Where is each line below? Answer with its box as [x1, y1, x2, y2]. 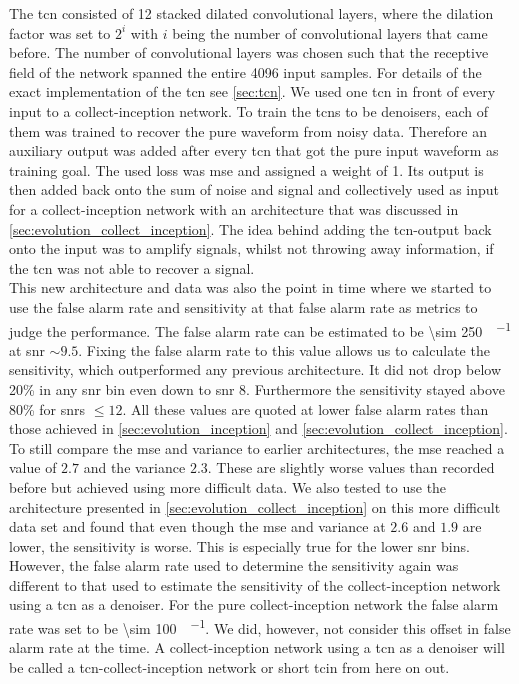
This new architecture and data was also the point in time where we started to [9, 277, 492, 298]
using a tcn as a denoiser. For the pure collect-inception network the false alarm [9, 594, 499, 615]
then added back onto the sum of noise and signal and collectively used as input [9, 179, 499, 200]
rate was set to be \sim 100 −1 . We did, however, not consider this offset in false [9, 615, 511, 638]
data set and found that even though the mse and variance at [9, 516, 386, 537]
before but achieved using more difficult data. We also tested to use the [9, 476, 447, 497]
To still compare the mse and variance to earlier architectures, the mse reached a [9, 437, 505, 458]
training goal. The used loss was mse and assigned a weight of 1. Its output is [9, 159, 484, 180]
